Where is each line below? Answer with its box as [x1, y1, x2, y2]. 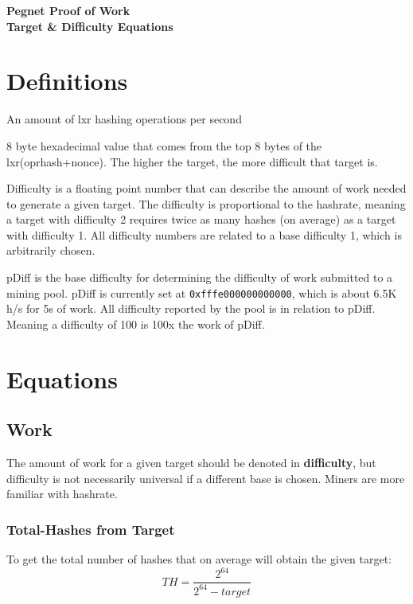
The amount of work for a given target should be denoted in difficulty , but [6, 454, 376, 471]
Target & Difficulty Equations [6, 18, 173, 34]
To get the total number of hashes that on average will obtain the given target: [6, 551, 392, 567]
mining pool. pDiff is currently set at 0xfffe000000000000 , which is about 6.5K [6, 284, 397, 301]
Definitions [6, 64, 128, 97]
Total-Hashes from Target [6, 519, 175, 539]
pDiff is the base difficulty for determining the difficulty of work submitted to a [6, 269, 393, 286]
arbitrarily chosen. [6, 242, 95, 259]
